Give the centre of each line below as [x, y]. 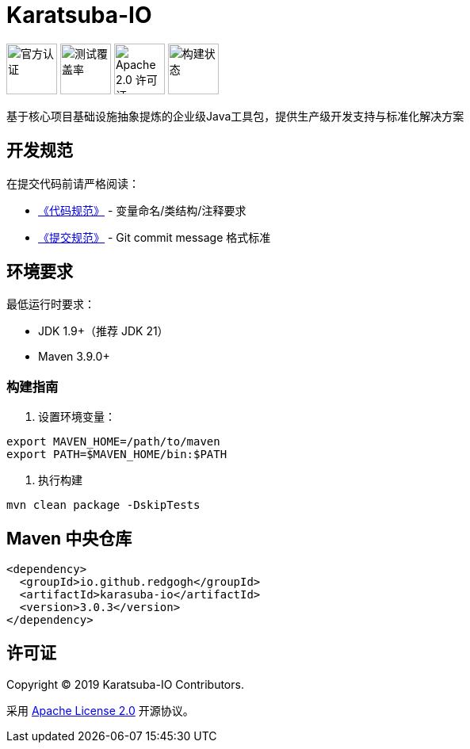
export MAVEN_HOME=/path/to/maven [113, 442]
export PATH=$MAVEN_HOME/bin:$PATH [117, 455]
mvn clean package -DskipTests [103, 505]
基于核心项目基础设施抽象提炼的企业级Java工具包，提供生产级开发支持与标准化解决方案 [235, 116]
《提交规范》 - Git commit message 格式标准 [155, 237]
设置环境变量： [77, 417]
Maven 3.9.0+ [74, 357]
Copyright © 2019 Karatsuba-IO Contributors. [125, 684]
